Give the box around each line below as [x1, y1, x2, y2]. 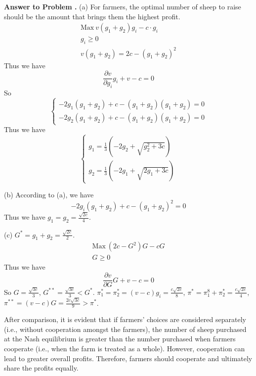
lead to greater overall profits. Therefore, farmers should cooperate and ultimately [4, 353, 253, 363]
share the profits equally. [4, 363, 79, 373]
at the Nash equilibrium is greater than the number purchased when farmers [4, 333, 236, 344]
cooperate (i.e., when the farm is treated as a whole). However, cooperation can [4, 343, 245, 353]
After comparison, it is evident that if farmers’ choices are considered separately [4, 314, 246, 325]
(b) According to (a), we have [4, 189, 94, 200]
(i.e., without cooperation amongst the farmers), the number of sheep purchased [4, 324, 247, 334]
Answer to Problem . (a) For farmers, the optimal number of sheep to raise [4, 1, 241, 11]
